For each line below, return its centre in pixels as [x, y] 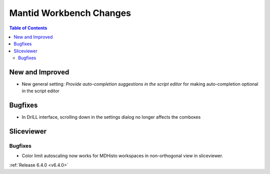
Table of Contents [28, 28]
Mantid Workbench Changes [70, 13]
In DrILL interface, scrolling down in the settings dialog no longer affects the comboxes [111, 117]
